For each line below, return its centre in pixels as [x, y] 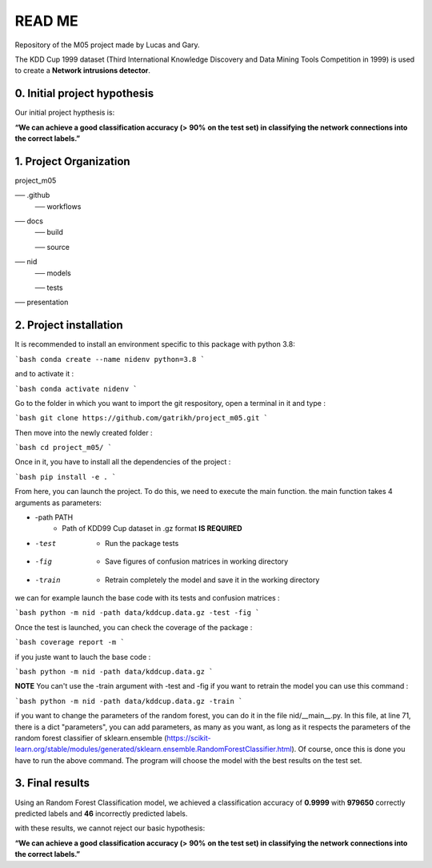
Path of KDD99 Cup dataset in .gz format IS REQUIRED [152, 528]
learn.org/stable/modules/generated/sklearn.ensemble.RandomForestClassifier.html [153, 749]
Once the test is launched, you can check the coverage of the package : [134, 627]
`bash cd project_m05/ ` [63, 448]
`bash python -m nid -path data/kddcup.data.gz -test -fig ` [137, 613]
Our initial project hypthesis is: [65, 113]
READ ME [47, 21]
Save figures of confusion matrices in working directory [197, 561]
